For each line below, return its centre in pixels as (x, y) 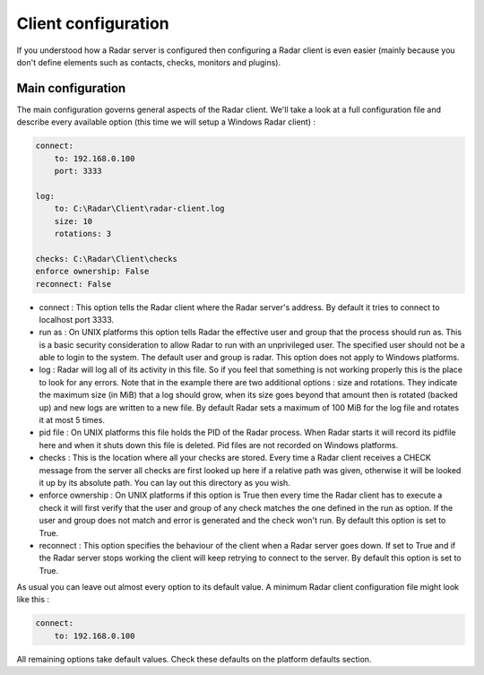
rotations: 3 (83, 234)
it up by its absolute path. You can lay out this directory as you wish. (164, 482)
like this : (33, 600)
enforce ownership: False (92, 272)
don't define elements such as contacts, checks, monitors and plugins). (149, 62)
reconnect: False (73, 284)
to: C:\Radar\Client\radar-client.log (139, 209)
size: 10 (73, 221)
